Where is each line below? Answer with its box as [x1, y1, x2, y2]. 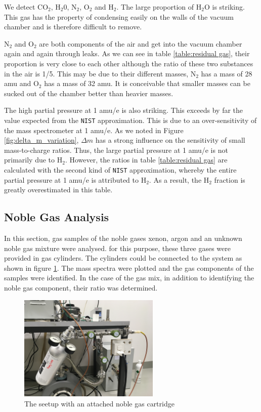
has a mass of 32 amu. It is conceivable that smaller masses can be [44, 78, 250, 89]
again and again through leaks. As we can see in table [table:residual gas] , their [4, 48, 250, 59]
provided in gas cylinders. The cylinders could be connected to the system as [4, 253, 242, 263]
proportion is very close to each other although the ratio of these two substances [4, 58, 253, 68]
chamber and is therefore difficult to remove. [4, 21, 142, 32]
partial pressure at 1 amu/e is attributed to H [4, 174, 147, 185]
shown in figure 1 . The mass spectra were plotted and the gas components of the [4, 262, 254, 273]
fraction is [214, 174, 245, 185]
